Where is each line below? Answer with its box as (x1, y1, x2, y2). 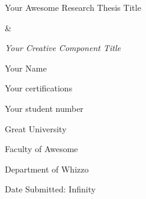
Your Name (5, 61, 47, 74)
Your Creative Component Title (5, 41, 121, 54)
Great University (5, 122, 67, 135)
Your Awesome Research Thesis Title (5, 1, 141, 13)
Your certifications (5, 82, 73, 94)
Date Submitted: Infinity (5, 183, 96, 195)
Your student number (5, 102, 84, 114)
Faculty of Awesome (5, 142, 78, 155)
